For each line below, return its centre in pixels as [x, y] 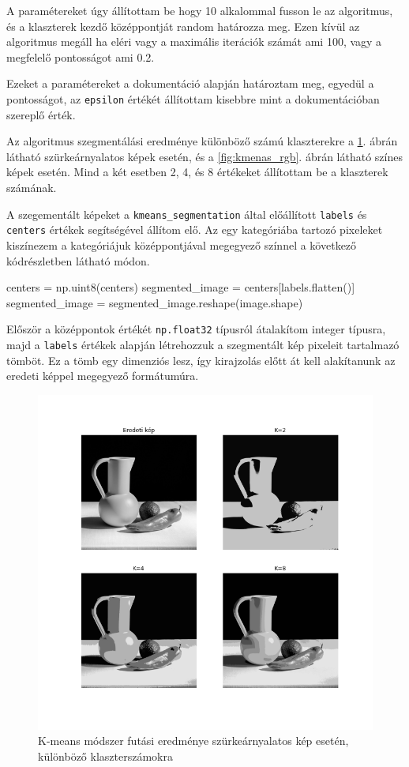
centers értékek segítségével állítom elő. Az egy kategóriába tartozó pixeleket [195, 229]
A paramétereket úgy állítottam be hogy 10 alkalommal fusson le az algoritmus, [200, 10]
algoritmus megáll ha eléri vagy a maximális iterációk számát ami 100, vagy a [194, 41]
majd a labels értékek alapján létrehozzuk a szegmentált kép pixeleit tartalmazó [203, 344]
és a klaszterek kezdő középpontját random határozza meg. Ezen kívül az [183, 26]
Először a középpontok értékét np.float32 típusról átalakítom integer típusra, [196, 329]
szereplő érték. [41, 114]
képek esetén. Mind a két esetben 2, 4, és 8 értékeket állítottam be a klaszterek [197, 172]
